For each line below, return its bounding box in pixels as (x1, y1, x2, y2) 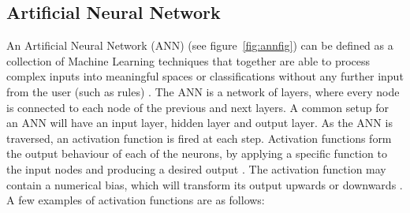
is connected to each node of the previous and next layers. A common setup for (6, 99, 389, 115)
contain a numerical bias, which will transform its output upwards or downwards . (6, 176, 403, 192)
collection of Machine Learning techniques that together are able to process (6, 52, 371, 69)
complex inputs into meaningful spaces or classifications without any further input (6, 68, 404, 84)
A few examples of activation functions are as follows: (6, 192, 265, 208)
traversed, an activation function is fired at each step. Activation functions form (6, 129, 392, 146)
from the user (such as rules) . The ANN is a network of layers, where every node (6, 83, 400, 99)
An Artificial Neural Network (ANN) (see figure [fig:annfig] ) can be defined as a (6, 37, 393, 54)
